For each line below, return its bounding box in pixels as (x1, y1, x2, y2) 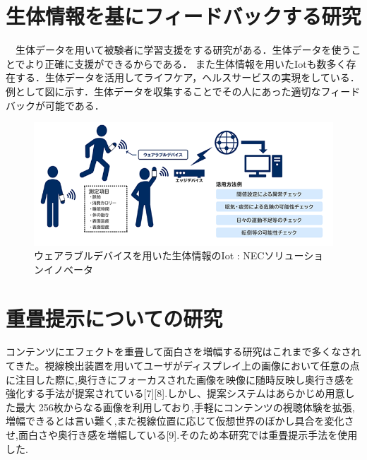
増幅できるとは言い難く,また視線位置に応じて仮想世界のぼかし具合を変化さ (6, 413, 354, 428)
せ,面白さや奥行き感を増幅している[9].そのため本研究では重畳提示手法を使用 (6, 427, 358, 442)
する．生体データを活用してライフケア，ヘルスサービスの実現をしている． (15, 70, 360, 85)
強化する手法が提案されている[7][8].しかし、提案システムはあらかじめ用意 (6, 386, 345, 401)
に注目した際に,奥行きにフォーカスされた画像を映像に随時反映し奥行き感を (6, 372, 354, 387)
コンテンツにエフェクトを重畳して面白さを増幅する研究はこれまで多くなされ (6, 344, 361, 359)
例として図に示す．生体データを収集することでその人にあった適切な (6, 83, 321, 98)
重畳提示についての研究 (6, 303, 223, 332)
